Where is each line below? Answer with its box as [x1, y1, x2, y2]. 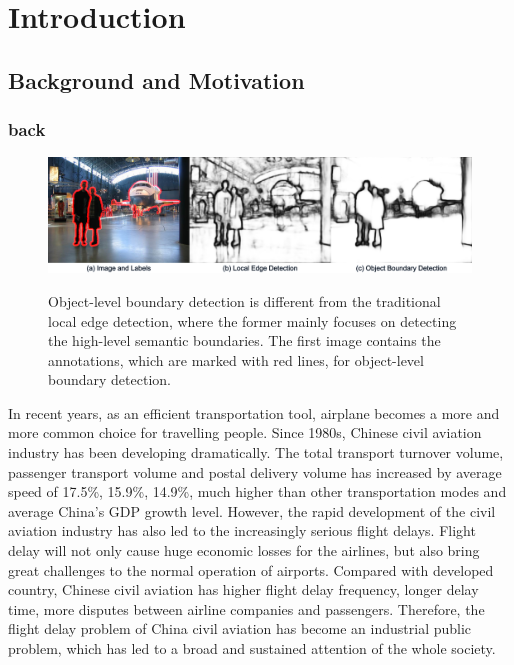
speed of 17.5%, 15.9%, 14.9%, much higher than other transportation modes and [8, 481, 507, 502]
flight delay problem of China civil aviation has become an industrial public [8, 618, 472, 639]
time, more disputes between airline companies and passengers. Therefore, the [8, 598, 485, 619]
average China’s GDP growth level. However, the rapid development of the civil [8, 500, 496, 521]
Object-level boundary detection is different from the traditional [48, 290, 441, 311]
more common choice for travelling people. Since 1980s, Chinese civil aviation [8, 422, 482, 443]
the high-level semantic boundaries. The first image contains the [48, 330, 441, 351]
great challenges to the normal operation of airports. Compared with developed [8, 559, 494, 580]
